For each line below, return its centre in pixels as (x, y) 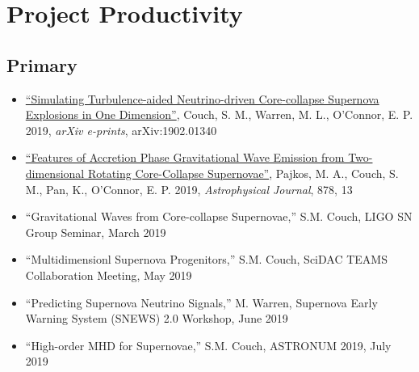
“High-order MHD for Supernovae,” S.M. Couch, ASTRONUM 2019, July (208, 345)
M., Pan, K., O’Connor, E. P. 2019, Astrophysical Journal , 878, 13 (189, 189)
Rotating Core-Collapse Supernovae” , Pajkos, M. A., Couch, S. (243, 173)
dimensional (55, 173)
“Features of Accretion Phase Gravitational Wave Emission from (185, 157)
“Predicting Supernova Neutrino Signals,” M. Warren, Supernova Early (201, 302)
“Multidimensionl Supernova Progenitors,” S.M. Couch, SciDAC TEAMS (206, 259)
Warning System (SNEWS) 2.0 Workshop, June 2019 (157, 318)
